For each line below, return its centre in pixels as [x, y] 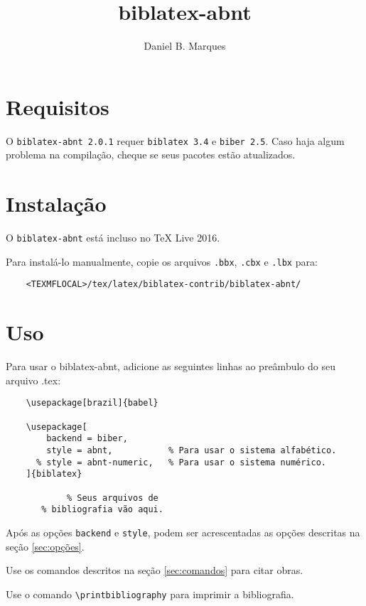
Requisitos [58, 106]
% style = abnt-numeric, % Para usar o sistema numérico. [181, 462]
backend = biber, [87, 439]
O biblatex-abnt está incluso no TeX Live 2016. [113, 238]
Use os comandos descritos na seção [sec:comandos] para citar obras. [155, 570]
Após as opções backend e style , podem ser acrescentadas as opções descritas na [183, 532]
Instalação [56, 204]
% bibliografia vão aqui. [102, 510]
